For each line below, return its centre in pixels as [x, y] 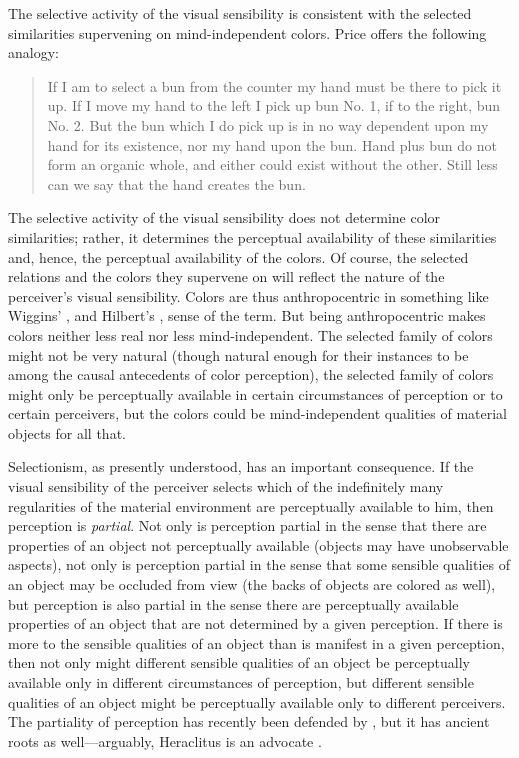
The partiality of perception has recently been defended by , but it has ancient [249, 721]
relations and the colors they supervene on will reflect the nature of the [226, 276]
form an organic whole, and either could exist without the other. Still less [272, 164]
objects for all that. [67, 432]
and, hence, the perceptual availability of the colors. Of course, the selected [238, 256]
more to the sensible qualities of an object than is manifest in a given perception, [256, 642]
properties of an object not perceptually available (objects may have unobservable [258, 544]
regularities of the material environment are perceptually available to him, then [251, 505]
